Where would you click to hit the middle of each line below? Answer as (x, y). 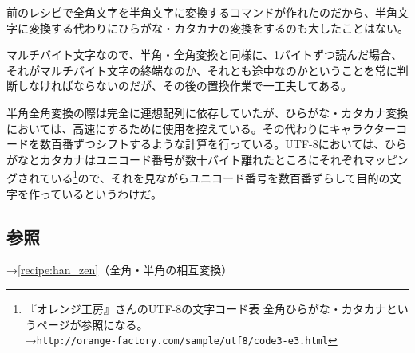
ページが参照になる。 (92, 324)
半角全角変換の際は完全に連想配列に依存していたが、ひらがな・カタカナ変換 (207, 112)
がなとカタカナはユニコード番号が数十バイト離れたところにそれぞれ (185, 159)
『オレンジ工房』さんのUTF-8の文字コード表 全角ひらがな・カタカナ (206, 308)
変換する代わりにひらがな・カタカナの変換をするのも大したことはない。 (218, 27)
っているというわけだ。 (101, 193)
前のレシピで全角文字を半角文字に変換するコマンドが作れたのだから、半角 (202, 12)
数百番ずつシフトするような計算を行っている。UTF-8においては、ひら (223, 144)
